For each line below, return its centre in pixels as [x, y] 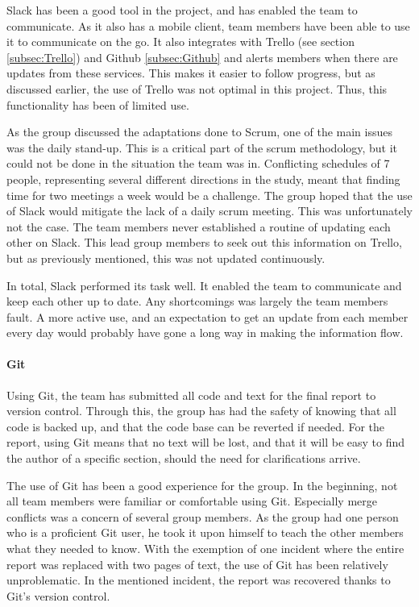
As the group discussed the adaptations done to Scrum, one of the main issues [200, 132]
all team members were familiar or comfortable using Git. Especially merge [192, 501]
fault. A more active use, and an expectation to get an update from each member [207, 316]
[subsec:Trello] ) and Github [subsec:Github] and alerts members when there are [202, 57]
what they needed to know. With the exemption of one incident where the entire [205, 549]
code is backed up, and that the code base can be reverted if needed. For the [196, 426]
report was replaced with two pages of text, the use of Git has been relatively [197, 564]
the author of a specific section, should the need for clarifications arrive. [184, 458]
